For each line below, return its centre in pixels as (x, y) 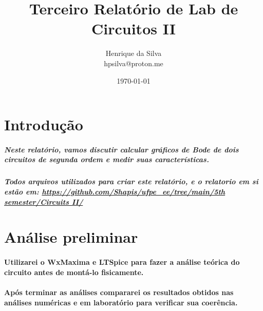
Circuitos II (134, 28)
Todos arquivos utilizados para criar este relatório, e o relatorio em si (131, 181)
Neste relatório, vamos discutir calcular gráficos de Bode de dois (121, 149)
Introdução (44, 124)
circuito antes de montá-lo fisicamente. (74, 272)
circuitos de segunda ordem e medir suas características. (107, 159)
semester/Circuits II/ (44, 201)
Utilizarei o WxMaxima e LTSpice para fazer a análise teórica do (122, 262)
